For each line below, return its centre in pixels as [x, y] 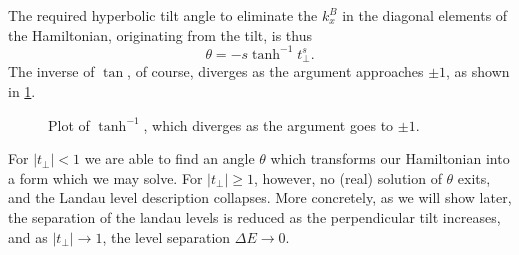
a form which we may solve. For [105, 177]
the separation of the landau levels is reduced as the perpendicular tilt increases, [254, 216]
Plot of [69, 124]
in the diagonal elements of [425, 15]
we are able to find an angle [169, 158]
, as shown [478, 71]
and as [28, 236]
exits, [474, 177]
